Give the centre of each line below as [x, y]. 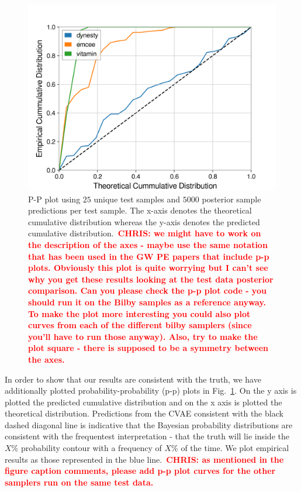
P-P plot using [54, 199]
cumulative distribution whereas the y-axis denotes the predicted [144, 221]
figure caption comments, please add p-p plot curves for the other [140, 471]
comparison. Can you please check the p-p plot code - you [147, 290]
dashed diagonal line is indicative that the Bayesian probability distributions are [149, 424]
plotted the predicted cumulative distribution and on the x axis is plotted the [143, 402]
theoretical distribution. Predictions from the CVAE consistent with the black [144, 413]
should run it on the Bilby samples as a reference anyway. [147, 302]
